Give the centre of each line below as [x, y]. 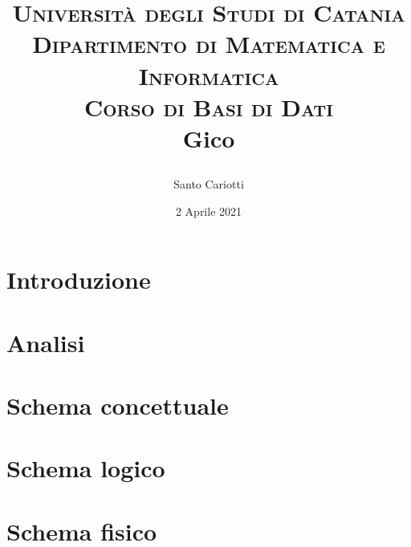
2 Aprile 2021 [209, 211]
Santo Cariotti [209, 184]
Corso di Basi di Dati [209, 106]
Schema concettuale [118, 405]
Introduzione [79, 280]
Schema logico [86, 468]
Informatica [209, 75]
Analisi [46, 342]
